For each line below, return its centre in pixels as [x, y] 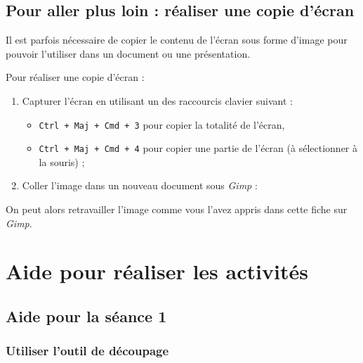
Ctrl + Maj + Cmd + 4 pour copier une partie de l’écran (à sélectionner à [198, 148]
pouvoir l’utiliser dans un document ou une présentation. [128, 53]
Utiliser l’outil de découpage [87, 351]
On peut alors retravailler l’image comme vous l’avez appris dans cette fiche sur [177, 209]
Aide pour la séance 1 [86, 316]
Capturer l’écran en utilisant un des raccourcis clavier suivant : [157, 100]
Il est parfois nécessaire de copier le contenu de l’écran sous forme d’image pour [177, 40]
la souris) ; [62, 161]
